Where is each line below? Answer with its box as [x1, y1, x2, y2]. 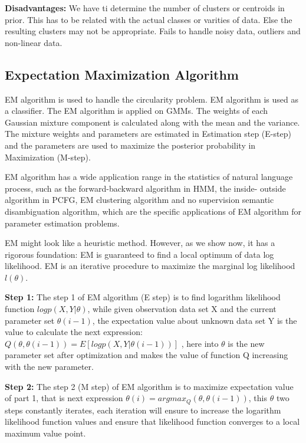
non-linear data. [5, 36, 62, 48]
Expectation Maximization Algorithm [5, 65, 239, 83]
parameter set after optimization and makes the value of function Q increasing [5, 349, 288, 361]
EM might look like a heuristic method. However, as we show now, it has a [5, 237, 275, 249]
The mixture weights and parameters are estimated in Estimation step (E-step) [5, 127, 291, 140]
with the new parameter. [5, 360, 94, 373]
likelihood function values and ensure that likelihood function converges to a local [5, 415, 300, 428]
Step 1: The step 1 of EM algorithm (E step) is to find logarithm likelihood [5, 291, 281, 303]
